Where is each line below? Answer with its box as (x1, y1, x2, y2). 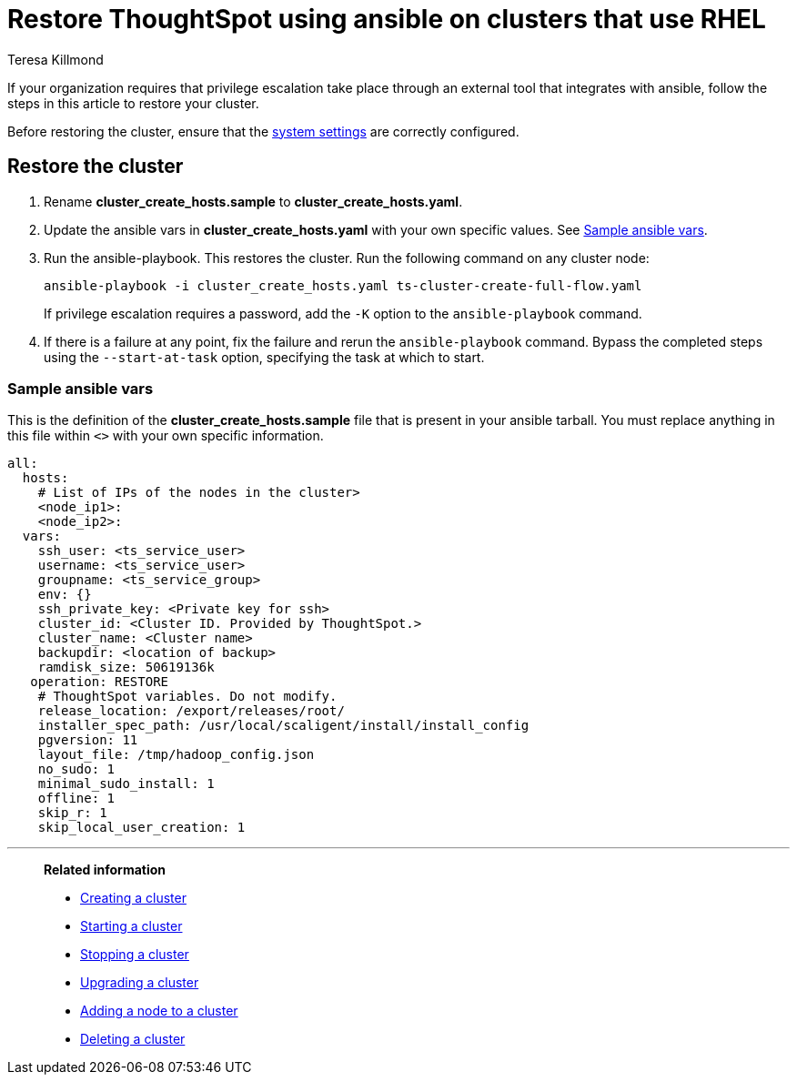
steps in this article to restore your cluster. (7, 95, 259, 111)
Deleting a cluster (80, 1031, 186, 1047)
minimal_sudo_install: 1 (37, 776, 215, 792)
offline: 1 (37, 791, 116, 806)
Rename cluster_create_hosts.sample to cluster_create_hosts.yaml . (44, 193, 463, 209)
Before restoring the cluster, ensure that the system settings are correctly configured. (7, 123, 520, 139)
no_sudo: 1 (37, 762, 116, 777)
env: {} (37, 587, 92, 602)
